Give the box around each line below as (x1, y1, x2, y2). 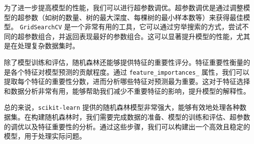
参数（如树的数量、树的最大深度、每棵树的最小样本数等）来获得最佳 (24, 12, 243, 22)
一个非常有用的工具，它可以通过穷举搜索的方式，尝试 (71, 21, 242, 32)
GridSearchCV (20, 24, 62, 31)
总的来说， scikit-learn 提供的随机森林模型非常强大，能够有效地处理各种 (4, 102, 240, 112)
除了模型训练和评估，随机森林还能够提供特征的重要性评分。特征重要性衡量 (4, 57, 243, 67)
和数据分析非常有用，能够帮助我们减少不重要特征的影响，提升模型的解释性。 (4, 85, 250, 96)
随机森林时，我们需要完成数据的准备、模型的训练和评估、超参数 (44, 112, 250, 122)
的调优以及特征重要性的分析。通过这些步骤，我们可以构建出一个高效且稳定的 (4, 121, 250, 131)
